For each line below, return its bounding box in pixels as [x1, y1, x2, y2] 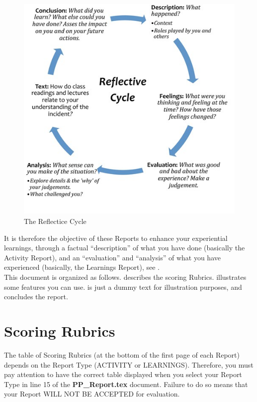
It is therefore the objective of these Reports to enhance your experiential [4, 232, 228, 243]
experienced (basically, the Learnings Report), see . [4, 262, 160, 272]
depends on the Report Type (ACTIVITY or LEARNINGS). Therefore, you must [4, 359, 254, 370]
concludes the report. [4, 291, 68, 302]
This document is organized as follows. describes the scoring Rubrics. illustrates [4, 272, 247, 282]
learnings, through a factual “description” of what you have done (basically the [4, 242, 245, 253]
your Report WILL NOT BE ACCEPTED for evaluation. [4, 389, 180, 399]
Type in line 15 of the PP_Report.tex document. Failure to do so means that [4, 379, 248, 389]
